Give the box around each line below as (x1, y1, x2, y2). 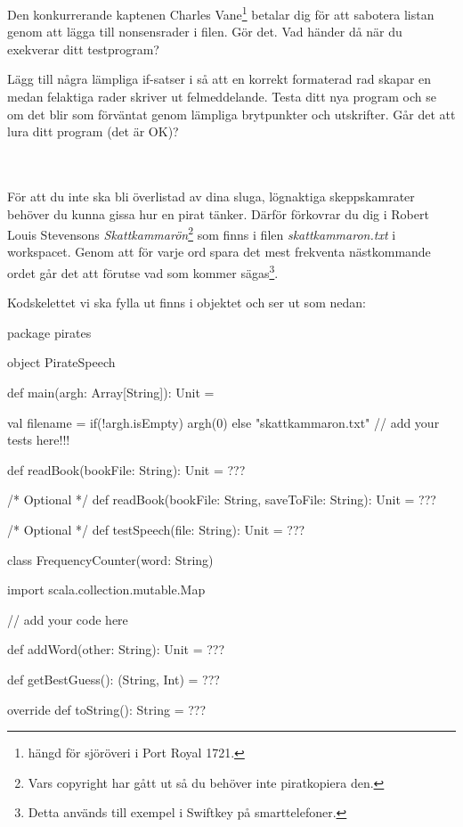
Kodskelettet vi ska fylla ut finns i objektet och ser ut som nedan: (7, 293, 366, 312)
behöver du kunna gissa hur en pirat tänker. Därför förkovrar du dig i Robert (7, 204, 429, 223)
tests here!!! (7, 430, 70, 449)
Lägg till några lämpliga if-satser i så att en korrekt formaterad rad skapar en (7, 70, 432, 88)
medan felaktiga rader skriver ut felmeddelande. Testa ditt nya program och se (7, 87, 436, 106)
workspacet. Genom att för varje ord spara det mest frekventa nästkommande (7, 242, 431, 261)
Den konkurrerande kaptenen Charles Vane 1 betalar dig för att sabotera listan (7, 3, 435, 23)
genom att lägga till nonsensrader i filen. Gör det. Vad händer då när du (7, 22, 402, 41)
